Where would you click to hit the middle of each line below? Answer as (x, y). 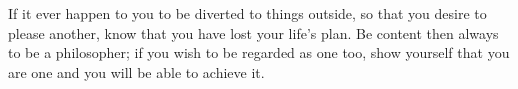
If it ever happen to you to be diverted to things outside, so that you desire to (247, 13)
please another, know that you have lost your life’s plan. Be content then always (253, 32)
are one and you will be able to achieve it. (136, 71)
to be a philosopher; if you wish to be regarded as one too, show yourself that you (259, 52)
